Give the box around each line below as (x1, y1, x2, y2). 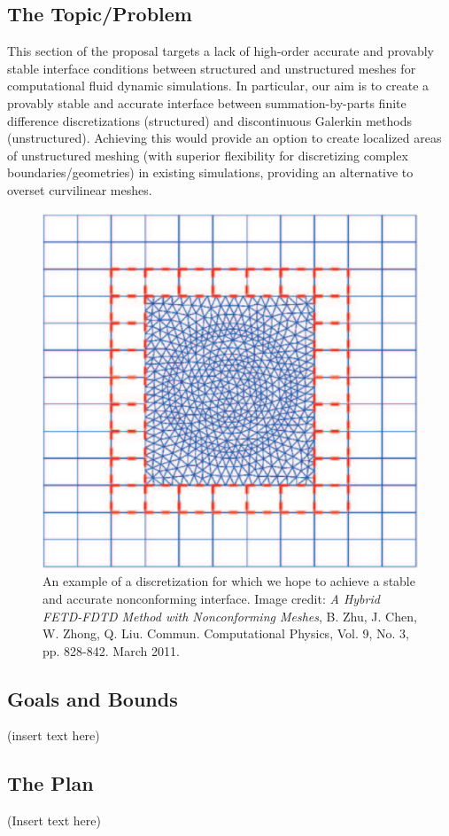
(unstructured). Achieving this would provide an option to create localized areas (7, 129, 442, 147)
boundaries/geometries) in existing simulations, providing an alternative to (7, 163, 414, 182)
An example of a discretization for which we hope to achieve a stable (43, 572, 415, 590)
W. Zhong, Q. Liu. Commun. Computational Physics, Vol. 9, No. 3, (43, 624, 409, 643)
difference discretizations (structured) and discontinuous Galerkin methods (7, 111, 412, 129)
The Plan (7, 770, 94, 797)
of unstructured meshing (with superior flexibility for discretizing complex (7, 145, 408, 164)
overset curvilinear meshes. (7, 180, 152, 199)
